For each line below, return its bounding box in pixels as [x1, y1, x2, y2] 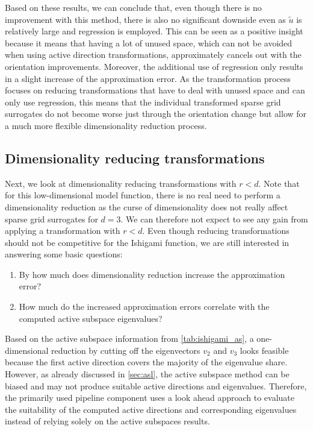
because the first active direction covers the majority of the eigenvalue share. [5, 356, 288, 368]
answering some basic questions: [5, 248, 123, 260]
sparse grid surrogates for [5, 212, 98, 225]
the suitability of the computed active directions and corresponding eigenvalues [5, 403, 297, 415]
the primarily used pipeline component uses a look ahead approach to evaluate [5, 391, 295, 404]
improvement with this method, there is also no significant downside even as [5, 13, 286, 25]
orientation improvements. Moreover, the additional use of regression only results [5, 60, 303, 72]
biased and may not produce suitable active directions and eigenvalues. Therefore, [5, 379, 307, 392]
